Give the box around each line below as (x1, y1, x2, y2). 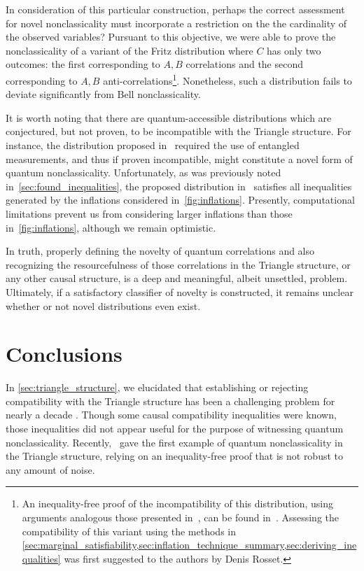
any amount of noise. (6, 462, 95, 477)
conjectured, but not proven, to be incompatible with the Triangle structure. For (6, 124, 351, 139)
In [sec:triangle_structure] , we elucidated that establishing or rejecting (6, 380, 309, 395)
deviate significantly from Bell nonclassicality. (6, 87, 201, 101)
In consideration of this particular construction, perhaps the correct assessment (6, 2, 345, 16)
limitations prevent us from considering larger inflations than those (6, 206, 293, 220)
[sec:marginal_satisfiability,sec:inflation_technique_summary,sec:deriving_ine (22, 537, 357, 552)
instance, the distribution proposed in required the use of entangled (6, 138, 300, 152)
